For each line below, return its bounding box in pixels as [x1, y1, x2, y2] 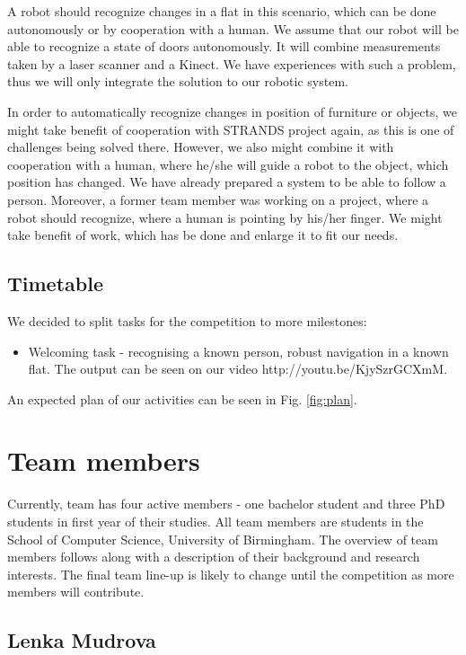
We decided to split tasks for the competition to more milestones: [7, 311, 367, 330]
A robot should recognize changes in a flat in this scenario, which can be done [7, 2, 436, 20]
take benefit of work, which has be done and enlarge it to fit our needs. [7, 226, 399, 244]
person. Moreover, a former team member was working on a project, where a [7, 190, 429, 208]
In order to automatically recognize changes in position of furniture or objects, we [7, 102, 457, 120]
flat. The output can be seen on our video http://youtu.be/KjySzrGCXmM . [28, 359, 448, 378]
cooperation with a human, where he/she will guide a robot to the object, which [7, 155, 449, 173]
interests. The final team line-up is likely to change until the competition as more [7, 564, 454, 583]
